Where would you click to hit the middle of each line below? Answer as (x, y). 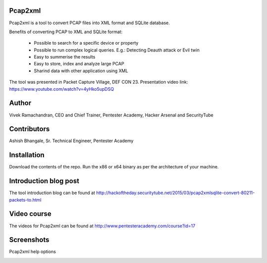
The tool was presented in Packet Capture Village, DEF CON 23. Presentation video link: (98, 82)
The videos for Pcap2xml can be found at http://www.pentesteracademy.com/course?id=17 (102, 226)
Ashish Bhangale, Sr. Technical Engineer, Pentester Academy (71, 141)
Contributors (29, 129)
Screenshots (29, 240)
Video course (30, 214)
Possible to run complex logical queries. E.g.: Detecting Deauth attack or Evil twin (117, 50)
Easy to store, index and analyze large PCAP (79, 64)
